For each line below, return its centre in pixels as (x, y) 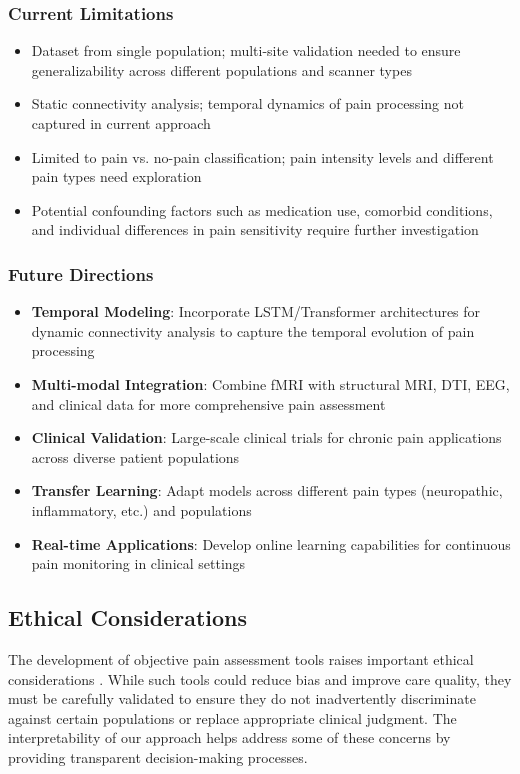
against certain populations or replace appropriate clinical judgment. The (232, 717)
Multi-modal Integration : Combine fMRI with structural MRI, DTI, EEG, (270, 383)
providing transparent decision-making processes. (158, 756)
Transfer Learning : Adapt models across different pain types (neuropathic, (267, 490)
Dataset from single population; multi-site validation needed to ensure (246, 50)
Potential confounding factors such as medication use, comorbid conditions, (262, 209)
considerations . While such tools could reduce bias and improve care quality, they (260, 678)
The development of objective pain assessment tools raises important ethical (241, 658)
